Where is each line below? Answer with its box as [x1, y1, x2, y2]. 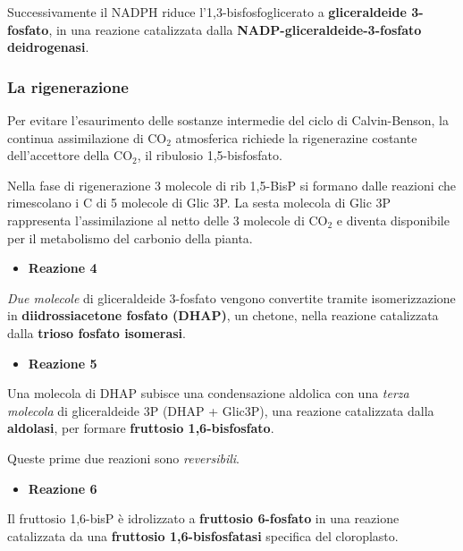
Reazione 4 [28, 259, 97, 277]
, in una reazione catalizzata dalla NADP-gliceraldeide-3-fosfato [48, 20, 422, 38]
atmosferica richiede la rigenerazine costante [175, 128, 417, 147]
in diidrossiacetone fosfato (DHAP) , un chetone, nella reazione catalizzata [7, 306, 439, 325]
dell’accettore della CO [7, 146, 133, 165]
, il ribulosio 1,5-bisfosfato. [137, 146, 282, 165]
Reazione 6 [28, 479, 97, 497]
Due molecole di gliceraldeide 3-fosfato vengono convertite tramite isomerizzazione [7, 288, 456, 307]
